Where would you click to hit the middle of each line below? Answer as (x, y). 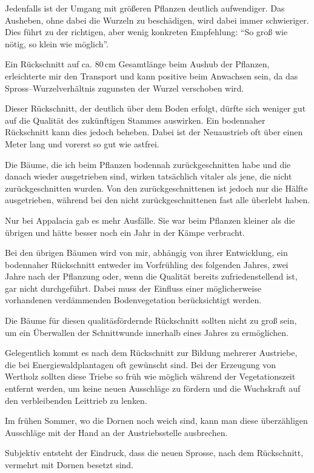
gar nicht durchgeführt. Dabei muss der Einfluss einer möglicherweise (133, 288)
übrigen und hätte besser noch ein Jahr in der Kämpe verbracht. (125, 232)
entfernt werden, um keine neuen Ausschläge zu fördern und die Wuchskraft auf (153, 388)
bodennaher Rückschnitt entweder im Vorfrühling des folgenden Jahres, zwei (147, 264)
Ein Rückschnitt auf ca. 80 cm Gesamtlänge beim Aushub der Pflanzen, (137, 64)
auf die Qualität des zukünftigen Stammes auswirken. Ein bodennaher (135, 120)
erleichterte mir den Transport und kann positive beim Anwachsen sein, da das (152, 75)
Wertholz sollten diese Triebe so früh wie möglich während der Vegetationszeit (150, 376)
